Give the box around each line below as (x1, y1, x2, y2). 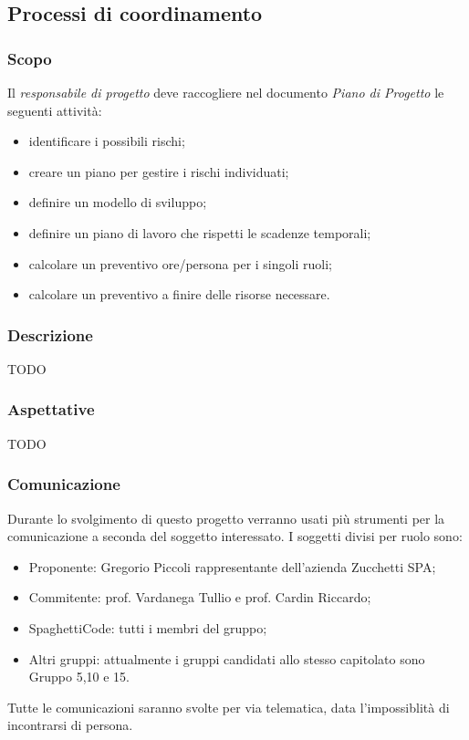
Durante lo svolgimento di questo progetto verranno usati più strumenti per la (7, 508, 445, 527)
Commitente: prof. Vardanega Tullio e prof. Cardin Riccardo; (28, 588, 371, 607)
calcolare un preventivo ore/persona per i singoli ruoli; (28, 254, 332, 273)
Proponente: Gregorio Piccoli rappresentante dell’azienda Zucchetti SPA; (28, 557, 436, 576)
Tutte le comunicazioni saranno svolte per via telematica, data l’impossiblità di (7, 697, 450, 716)
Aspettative (7, 398, 95, 421)
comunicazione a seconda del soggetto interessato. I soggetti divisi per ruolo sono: (7, 526, 463, 546)
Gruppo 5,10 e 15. (28, 667, 130, 686)
